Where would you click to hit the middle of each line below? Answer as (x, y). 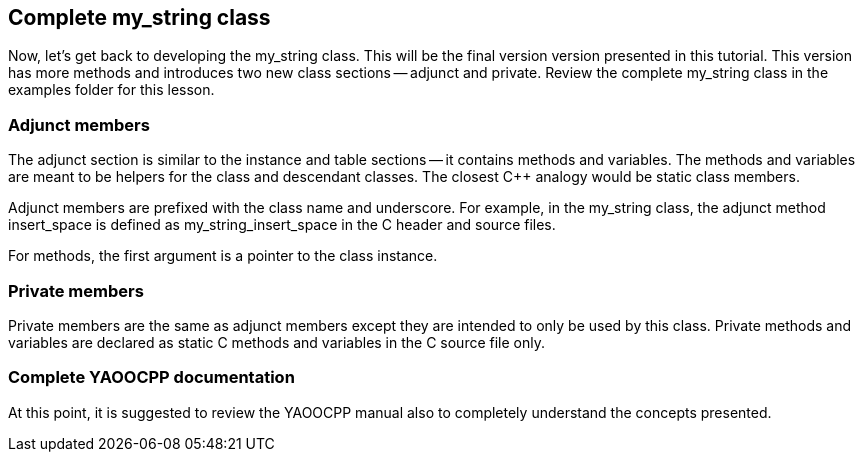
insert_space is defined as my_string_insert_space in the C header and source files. (282, 225)
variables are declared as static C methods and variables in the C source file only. (277, 342)
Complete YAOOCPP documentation (151, 377)
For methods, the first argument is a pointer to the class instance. (223, 256)
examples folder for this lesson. (111, 90)
